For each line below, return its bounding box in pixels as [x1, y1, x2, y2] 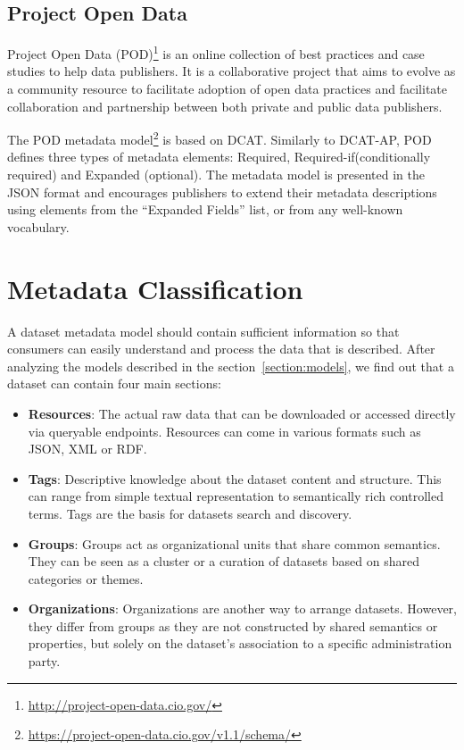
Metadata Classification [7, 270, 303, 306]
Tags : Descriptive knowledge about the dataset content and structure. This [28, 469, 442, 487]
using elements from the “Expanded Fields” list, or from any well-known [7, 200, 403, 219]
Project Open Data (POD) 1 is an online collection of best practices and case [7, 42, 425, 62]
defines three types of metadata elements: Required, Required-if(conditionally [7, 147, 431, 166]
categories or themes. [28, 569, 144, 587]
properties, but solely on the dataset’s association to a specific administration [28, 634, 452, 653]
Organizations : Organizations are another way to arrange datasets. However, [28, 599, 457, 618]
